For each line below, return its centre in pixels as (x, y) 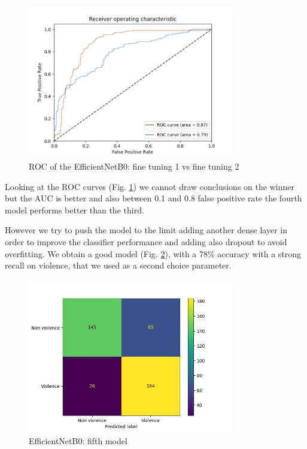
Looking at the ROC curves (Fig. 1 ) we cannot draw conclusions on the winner (150, 186)
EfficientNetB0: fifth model (78, 440)
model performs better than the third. (75, 210)
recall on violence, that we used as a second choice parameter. (118, 265)
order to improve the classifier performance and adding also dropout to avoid (146, 241)
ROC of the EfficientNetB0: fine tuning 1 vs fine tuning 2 (134, 166)
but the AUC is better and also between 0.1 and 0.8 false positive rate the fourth (153, 198)
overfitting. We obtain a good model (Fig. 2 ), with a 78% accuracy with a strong (153, 253)
